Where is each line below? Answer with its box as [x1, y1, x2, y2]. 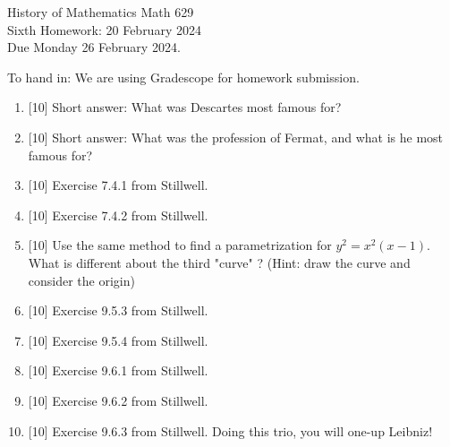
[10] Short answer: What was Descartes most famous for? [28, 98, 342, 116]
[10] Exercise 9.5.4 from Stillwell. [28, 331, 208, 349]
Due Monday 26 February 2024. [7, 38, 181, 56]
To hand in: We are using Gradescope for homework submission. [7, 67, 360, 86]
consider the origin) [28, 271, 135, 289]
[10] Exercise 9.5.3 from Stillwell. [28, 301, 208, 320]
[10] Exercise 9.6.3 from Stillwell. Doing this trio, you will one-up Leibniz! [28, 421, 433, 440]
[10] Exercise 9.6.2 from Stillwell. [28, 391, 208, 409]
